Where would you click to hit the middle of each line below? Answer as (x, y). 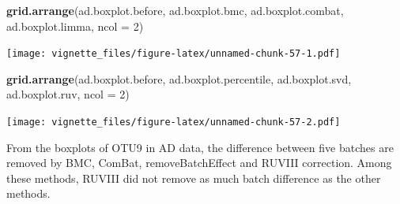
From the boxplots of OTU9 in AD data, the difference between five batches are (200, 147)
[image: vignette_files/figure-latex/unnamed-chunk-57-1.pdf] (174, 54)
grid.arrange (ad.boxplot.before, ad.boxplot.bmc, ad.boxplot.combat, (175, 10)
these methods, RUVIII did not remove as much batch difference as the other (194, 178)
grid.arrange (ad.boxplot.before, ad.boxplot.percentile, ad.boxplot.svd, (179, 78)
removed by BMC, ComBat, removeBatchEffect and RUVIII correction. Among (199, 163)
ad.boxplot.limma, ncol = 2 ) (75, 26)
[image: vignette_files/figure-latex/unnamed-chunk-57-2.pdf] (174, 122)
